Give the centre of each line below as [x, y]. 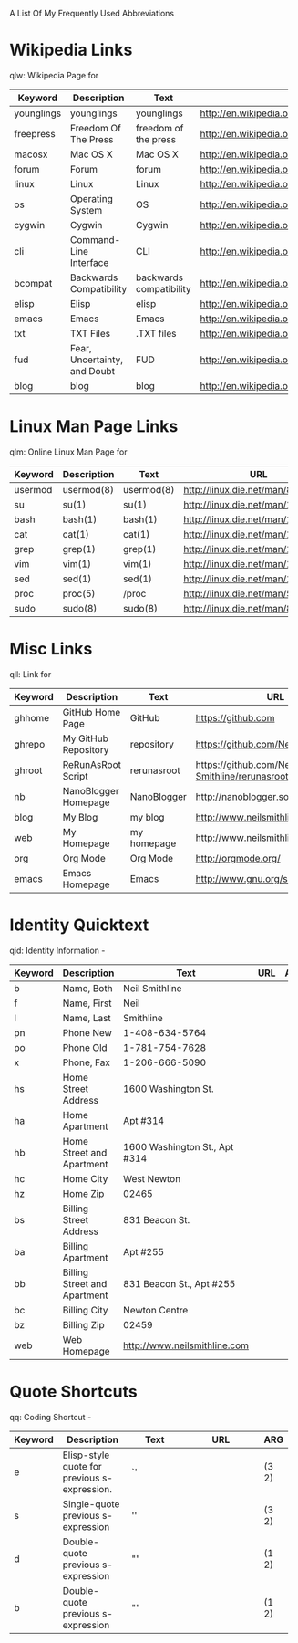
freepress [35, 133]
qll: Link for [31, 674]
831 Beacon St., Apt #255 [179, 1283]
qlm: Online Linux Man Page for [68, 452]
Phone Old [85, 1047]
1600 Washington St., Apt [178, 1146]
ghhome [32, 717]
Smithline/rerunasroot [242, 776]
